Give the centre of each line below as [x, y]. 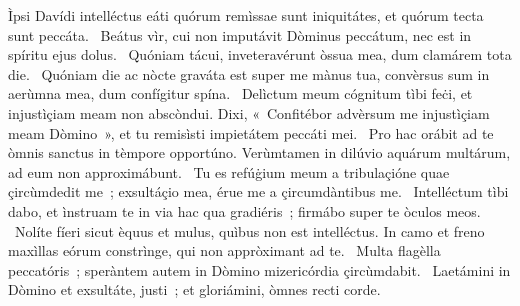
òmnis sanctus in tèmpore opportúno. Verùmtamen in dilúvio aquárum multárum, [259, 152]
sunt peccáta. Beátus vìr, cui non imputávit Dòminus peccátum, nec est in [240, 34]
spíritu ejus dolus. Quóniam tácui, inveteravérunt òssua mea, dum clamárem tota [260, 54]
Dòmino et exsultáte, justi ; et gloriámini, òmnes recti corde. [194, 289]
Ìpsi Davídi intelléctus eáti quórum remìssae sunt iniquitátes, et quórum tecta [246, 15]
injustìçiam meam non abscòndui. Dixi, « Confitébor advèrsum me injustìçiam [249, 112]
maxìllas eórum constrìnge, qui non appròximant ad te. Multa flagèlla [224, 250]
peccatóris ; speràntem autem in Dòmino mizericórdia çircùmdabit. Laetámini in [259, 269]
